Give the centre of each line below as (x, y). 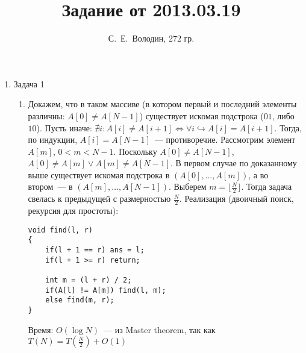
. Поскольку (135, 151)
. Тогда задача (267, 186)
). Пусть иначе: (64, 127)
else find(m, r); (80, 300)
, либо (283, 115)
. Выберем (187, 186)
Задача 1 (29, 83)
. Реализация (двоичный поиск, (236, 198)
